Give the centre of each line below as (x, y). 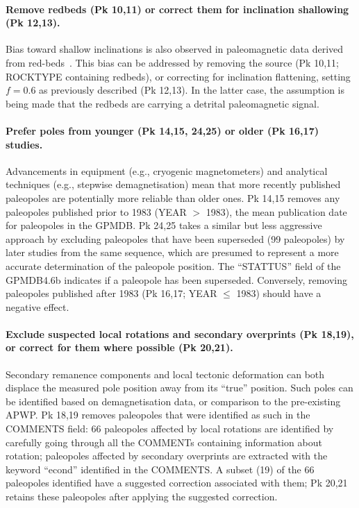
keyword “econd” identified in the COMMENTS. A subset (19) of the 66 (160, 469)
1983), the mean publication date (276, 211)
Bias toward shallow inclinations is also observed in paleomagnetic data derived (175, 49)
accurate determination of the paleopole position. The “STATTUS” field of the (173, 265)
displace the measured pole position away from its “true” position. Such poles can (179, 388)
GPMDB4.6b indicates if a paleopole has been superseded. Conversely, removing (176, 279)
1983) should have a (279, 293)
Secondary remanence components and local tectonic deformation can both (165, 374)
